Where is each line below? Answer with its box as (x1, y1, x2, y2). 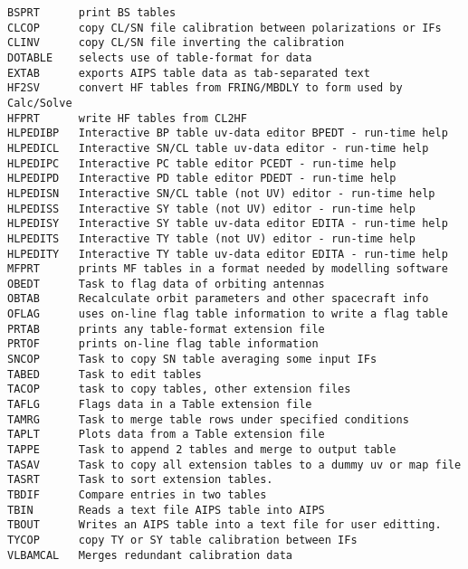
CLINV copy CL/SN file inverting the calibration (7, 36, 345, 50)
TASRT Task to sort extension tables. (7, 473, 273, 487)
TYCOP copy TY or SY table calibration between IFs (7, 533, 358, 546)
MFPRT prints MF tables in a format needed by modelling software (7, 262, 448, 276)
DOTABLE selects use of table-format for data (7, 51, 312, 64)
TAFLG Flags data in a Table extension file (7, 398, 312, 412)
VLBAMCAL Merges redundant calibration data (7, 548, 292, 562)
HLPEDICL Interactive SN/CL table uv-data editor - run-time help (7, 141, 429, 155)
